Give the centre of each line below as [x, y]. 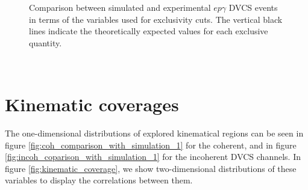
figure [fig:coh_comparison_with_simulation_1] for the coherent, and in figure [151, 145]
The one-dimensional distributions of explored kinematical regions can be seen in [154, 133]
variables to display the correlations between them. [99, 180]
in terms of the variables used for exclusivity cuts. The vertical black [156, 19]
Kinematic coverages [92, 104]
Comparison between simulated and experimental [120, 7]
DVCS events [253, 7]
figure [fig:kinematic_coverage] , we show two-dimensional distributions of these [151, 168]
